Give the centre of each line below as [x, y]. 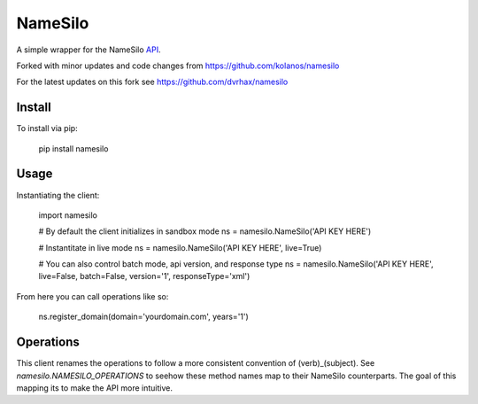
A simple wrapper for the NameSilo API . [89, 50]
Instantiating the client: [58, 195]
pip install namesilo [73, 148]
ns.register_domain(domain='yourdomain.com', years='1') [144, 317]
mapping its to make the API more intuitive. [94, 388]
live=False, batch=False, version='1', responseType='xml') [144, 276]
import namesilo [68, 215]
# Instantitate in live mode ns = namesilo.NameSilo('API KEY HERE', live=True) [180, 247]
